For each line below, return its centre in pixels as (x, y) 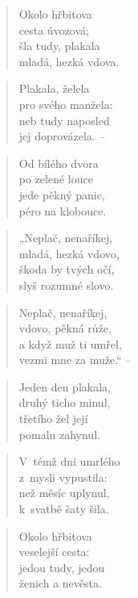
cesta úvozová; (54, 29)
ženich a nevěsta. (60, 583)
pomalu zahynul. (59, 434)
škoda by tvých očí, (67, 269)
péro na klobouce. (63, 210)
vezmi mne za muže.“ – (75, 360)
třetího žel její (53, 418)
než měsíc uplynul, (64, 493)
